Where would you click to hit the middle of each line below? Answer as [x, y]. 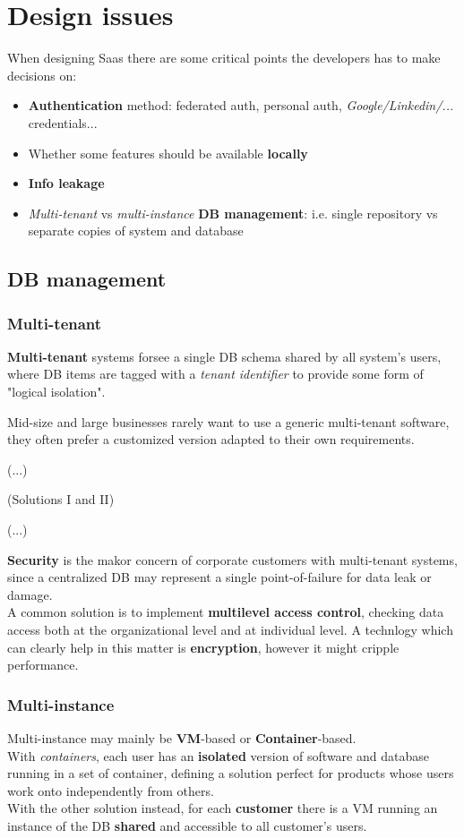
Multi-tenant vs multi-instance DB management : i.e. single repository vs [233, 213]
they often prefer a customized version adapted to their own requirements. [211, 439]
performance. [43, 665]
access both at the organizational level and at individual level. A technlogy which [230, 629]
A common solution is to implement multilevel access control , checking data [226, 612]
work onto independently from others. [111, 790]
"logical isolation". [56, 392]
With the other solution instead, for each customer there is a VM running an [223, 808]
